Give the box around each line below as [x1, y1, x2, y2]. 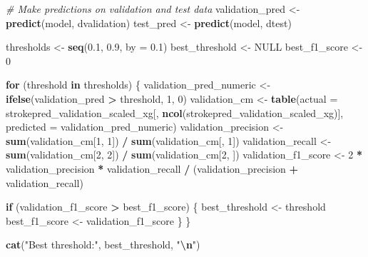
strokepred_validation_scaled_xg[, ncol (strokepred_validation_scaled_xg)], [6, 105, 344, 120]
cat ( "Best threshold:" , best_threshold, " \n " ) [6, 237, 200, 252]
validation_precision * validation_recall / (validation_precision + [6, 161, 299, 176]
